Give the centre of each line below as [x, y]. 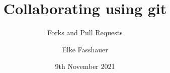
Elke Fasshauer [85, 49]
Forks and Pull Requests [85, 32]
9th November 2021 [85, 66]
